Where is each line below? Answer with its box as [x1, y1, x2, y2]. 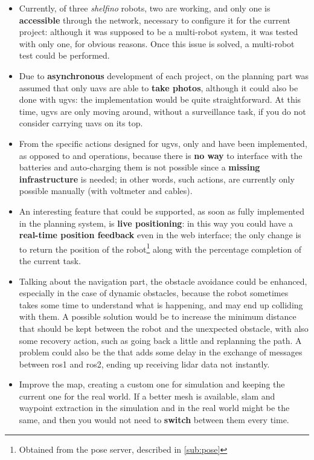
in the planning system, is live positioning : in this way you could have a [19, 216, 293, 229]
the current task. [19, 254, 81, 267]
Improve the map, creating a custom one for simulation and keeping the [19, 378, 285, 390]
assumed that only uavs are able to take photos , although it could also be [19, 81, 298, 94]
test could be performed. [19, 49, 110, 62]
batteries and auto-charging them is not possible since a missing [19, 161, 260, 173]
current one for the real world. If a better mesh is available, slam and [19, 389, 275, 402]
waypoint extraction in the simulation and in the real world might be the [19, 401, 290, 414]
